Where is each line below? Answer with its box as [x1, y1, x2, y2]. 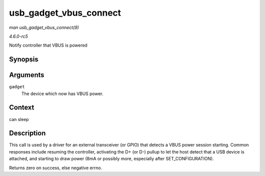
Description [9, 129, 46, 137]
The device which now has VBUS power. [21, 91, 104, 97]
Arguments [9, 71, 45, 79]
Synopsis [9, 55, 39, 64]
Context [9, 103, 34, 112]
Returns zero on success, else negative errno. [9, 165, 103, 171]
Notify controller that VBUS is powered [9, 42, 88, 49]
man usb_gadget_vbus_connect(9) [9, 25, 79, 30]
